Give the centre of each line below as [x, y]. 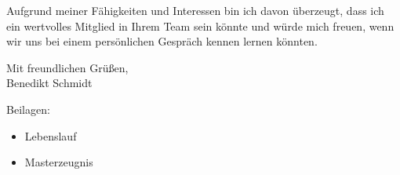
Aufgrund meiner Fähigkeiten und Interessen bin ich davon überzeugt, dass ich [195, 10]
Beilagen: [28, 109]
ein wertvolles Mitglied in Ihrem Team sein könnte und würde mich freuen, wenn [200, 26]
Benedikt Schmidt [49, 83]
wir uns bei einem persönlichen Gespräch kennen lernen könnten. [162, 41]
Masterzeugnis [59, 162]
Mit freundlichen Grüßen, [67, 67]
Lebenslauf [51, 135]
